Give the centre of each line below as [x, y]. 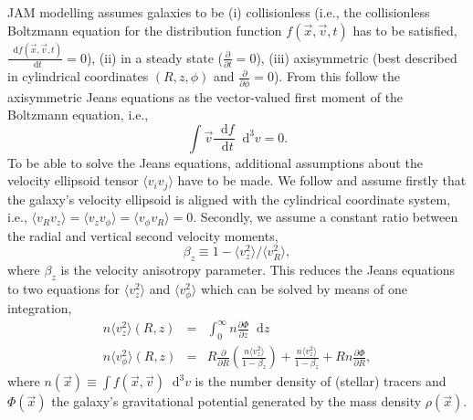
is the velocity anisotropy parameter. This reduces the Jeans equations [258, 270]
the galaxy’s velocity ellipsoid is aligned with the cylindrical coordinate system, [229, 199]
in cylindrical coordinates [78, 76]
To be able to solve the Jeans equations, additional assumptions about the [215, 162]
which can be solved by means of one [304, 289]
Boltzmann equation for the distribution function [145, 30]
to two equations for [64, 289]
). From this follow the [336, 76]
